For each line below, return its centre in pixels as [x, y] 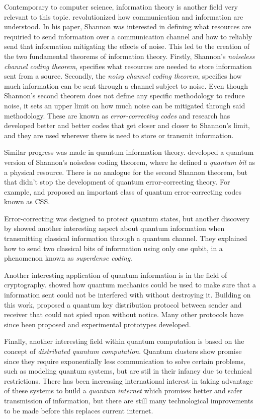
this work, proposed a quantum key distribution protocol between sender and [123, 304]
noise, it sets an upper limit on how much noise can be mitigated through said [125, 105]
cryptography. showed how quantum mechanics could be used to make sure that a [130, 285]
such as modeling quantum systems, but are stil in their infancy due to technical [128, 371]
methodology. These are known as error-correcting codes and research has [117, 115]
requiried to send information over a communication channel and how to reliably [128, 36]
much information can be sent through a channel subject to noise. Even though [126, 85]
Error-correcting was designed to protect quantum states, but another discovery [127, 218]
